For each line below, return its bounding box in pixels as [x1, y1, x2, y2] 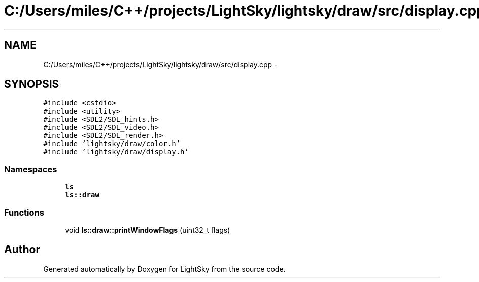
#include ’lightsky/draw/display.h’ [43, 148, 189, 156]
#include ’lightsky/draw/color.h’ [43, 139, 181, 148]
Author [4, 243, 40, 256]
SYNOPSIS [4, 78, 59, 91]
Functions [4, 207, 44, 218]
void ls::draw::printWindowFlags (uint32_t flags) [65, 225, 230, 234]
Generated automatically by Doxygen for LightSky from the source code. [43, 264, 286, 273]
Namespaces [4, 164, 57, 174]
